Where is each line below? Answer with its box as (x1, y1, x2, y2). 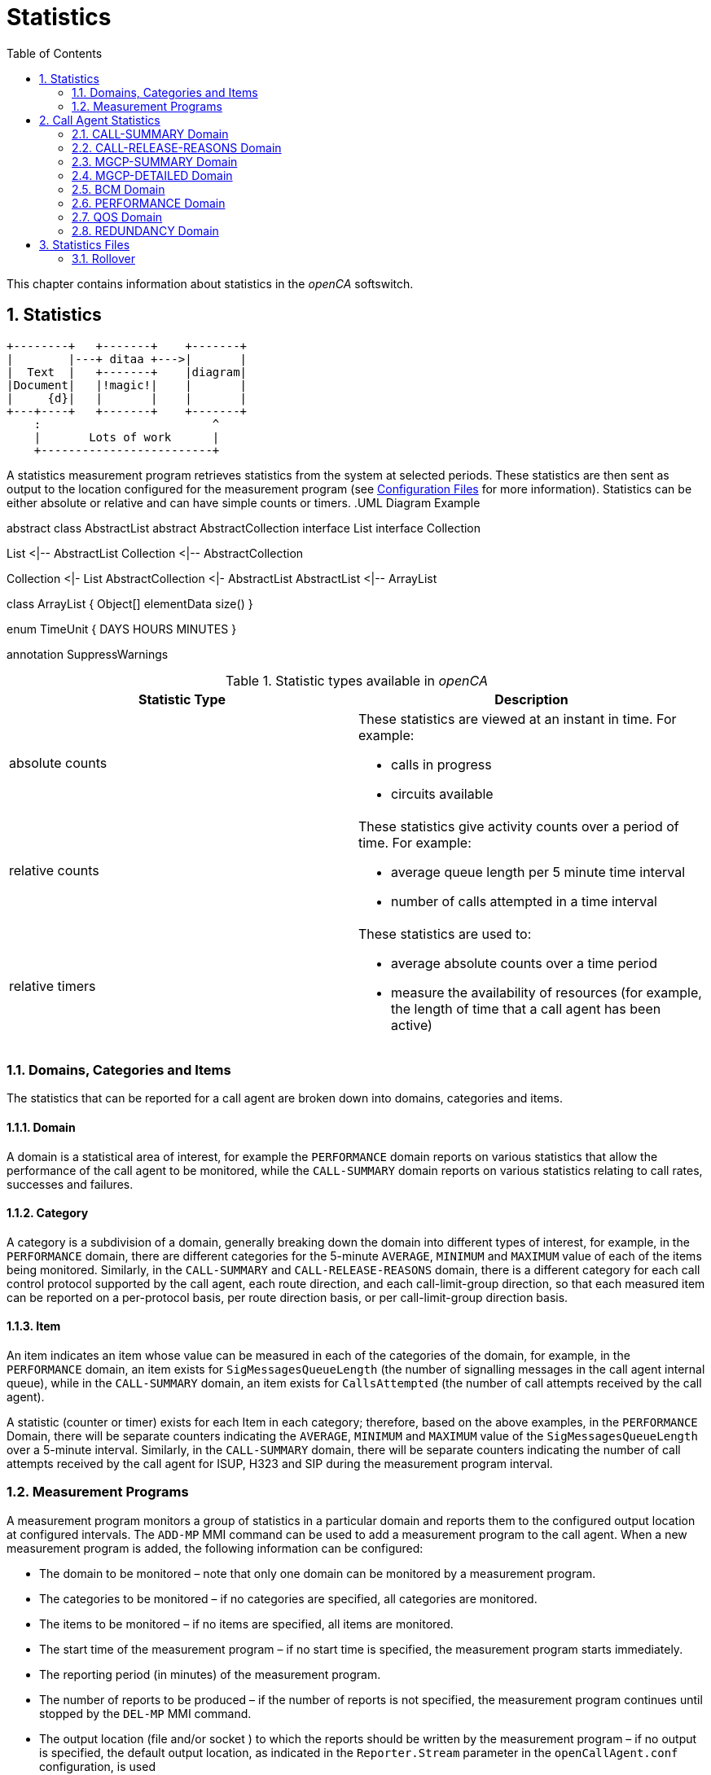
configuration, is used (39, 1759, 156, 1773)
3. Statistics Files (39, 237, 130, 252)
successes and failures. (7, 1177, 134, 1191)
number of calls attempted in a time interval (391, 892, 657, 909)
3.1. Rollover (72, 251, 135, 265)
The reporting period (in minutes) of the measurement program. (39, 1667, 381, 1681)
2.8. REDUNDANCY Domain (72, 223, 219, 238)
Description (494, 690, 568, 708)
